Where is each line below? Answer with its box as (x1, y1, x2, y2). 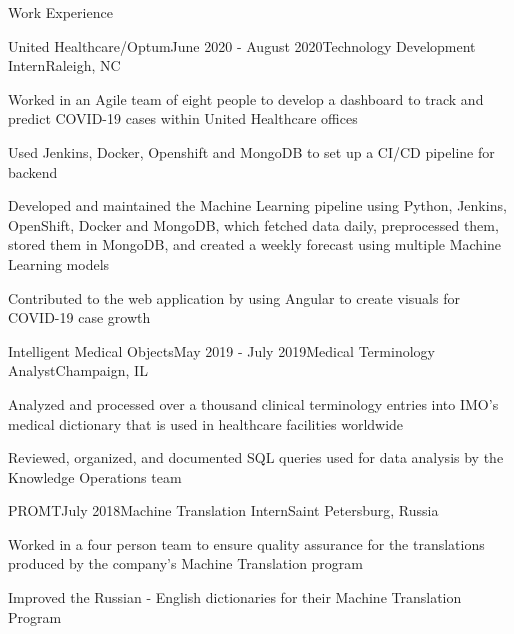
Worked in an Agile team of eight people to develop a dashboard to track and (8, 88, 484, 109)
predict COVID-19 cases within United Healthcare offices (8, 108, 358, 129)
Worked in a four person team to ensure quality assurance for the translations (8, 533, 485, 554)
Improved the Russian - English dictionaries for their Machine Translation (8, 587, 462, 608)
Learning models (8, 253, 110, 274)
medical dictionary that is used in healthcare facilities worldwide (8, 413, 404, 434)
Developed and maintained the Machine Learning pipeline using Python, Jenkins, (8, 195, 507, 216)
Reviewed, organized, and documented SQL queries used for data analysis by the (8, 447, 504, 468)
